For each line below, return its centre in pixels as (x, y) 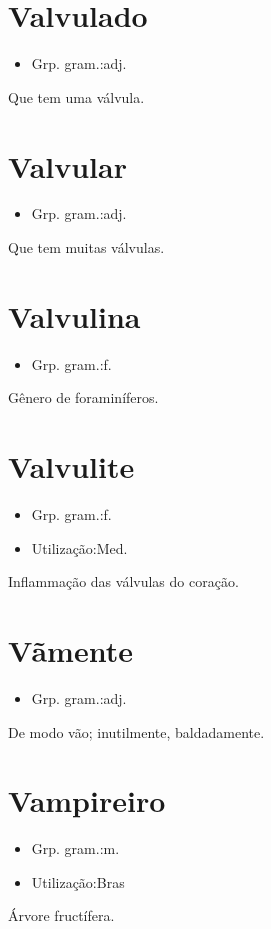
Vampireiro (87, 800)
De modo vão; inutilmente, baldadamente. (136, 731)
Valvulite (71, 466)
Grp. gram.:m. (75, 848)
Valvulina (74, 315)
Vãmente (70, 650)
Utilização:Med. (79, 547)
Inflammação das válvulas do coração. (123, 581)
